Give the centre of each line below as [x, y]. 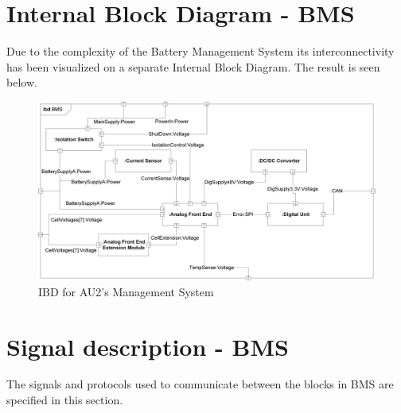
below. [22, 82]
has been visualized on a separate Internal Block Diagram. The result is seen [193, 66]
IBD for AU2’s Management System [126, 291]
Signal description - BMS [148, 346]
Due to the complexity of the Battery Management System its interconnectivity [200, 51]
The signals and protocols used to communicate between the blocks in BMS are [200, 384]
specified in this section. [65, 400]
